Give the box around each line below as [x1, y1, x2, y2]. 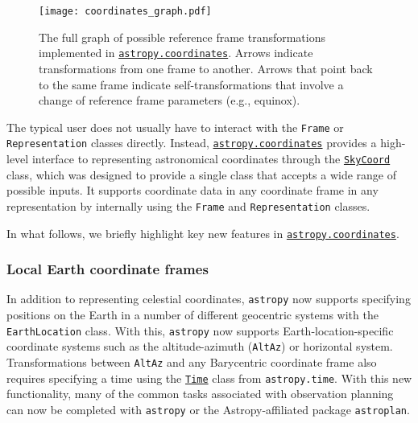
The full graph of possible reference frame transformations [39, 28, 326, 45]
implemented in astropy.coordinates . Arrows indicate [39, 44, 313, 61]
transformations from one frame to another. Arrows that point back [39, 60, 373, 76]
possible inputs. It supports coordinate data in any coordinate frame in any [6, 182, 379, 199]
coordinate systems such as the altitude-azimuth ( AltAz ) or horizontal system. [6, 338, 393, 355]
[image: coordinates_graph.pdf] [39, 6, 212, 17]
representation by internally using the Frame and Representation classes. [6, 197, 370, 214]
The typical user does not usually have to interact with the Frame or [6, 118, 344, 135]
